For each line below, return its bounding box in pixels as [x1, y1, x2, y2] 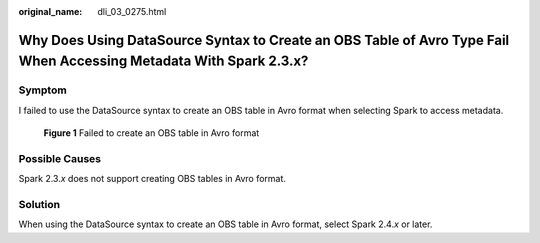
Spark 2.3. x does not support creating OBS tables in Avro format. [18, 173, 287, 185]
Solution [18, 198, 61, 212]
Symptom [18, 83, 67, 97]
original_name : [18, 6, 83, 17]
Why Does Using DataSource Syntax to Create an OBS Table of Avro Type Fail [18, 31, 510, 49]
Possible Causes [18, 151, 102, 165]
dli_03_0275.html [97, 6, 167, 17]
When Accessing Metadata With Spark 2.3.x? [18, 53, 309, 70]
